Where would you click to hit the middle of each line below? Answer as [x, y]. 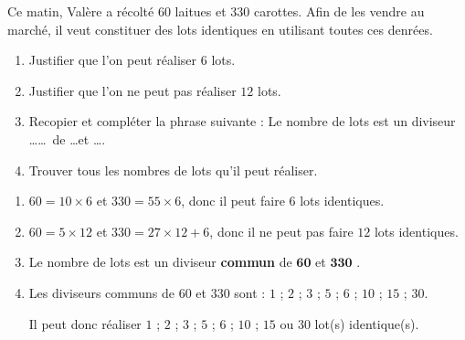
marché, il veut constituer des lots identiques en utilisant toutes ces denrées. [220, 29]
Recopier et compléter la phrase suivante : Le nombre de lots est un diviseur [242, 121]
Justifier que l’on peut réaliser [113, 60]
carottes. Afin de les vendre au [339, 11]
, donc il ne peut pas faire [281, 231]
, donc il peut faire [233, 201]
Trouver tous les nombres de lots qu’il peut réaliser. [173, 170]
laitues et [201, 11]
